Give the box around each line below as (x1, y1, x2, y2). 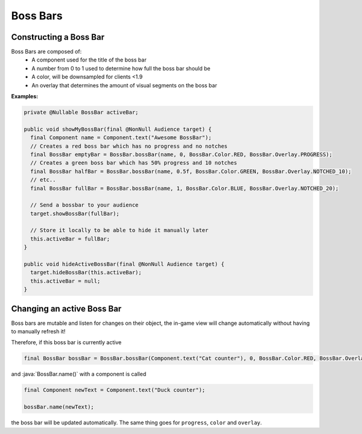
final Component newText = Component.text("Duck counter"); (24, 386, 206, 394)
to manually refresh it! (11, 328, 66, 335)
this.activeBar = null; (30, 277, 101, 285)
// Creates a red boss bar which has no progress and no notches (30, 142, 228, 149)
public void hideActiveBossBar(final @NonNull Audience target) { (24, 261, 224, 268)
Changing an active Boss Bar (11, 303, 122, 313)
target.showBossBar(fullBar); (30, 210, 120, 217)
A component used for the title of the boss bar (31, 56, 147, 63)
